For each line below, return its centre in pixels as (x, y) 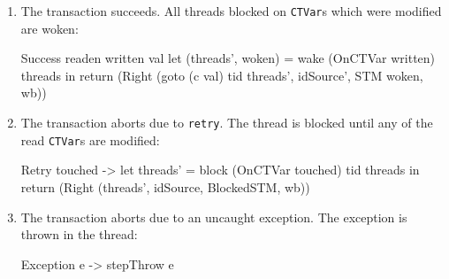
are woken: (49, 28)
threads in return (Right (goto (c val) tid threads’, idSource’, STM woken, (222, 75)
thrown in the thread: (79, 234)
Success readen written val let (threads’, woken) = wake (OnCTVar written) (228, 58)
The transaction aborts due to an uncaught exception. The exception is (214, 217)
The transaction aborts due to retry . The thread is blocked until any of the (227, 123)
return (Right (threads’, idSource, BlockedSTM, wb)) (165, 186)
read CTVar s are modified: (90, 139)
